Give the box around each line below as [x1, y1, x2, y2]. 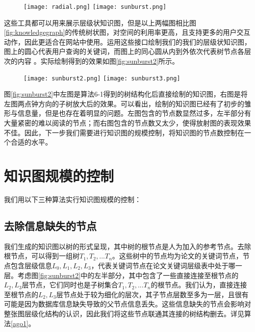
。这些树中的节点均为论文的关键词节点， [112, 251, 243, 261]
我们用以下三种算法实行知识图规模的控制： [4, 194, 141, 204]
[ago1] [11, 318, 28, 328]
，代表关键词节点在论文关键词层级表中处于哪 [91, 260, 235, 270]
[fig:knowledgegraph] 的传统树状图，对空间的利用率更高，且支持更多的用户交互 [4, 27, 251, 37]
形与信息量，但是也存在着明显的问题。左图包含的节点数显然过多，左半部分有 [4, 108, 251, 118]
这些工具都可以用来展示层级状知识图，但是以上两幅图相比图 [4, 17, 196, 27]
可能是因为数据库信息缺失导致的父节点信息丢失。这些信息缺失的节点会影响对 [4, 299, 251, 309]
